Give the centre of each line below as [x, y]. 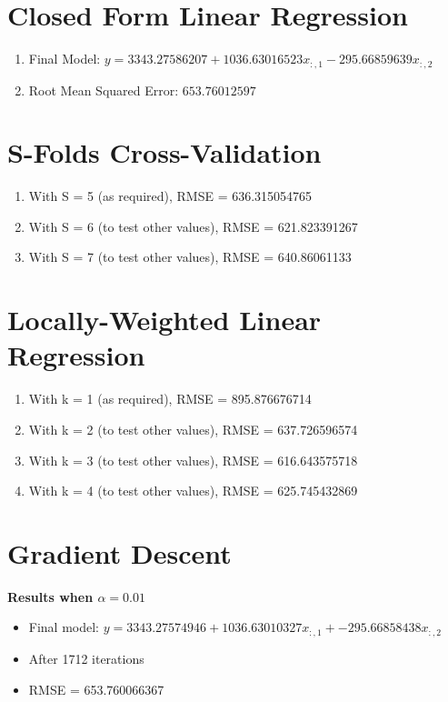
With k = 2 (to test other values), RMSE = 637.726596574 [193, 429]
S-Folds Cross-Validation [164, 152]
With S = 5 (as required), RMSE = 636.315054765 [170, 196]
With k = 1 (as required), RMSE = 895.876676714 [170, 399]
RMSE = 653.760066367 [96, 689]
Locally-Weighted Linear [164, 320]
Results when [50, 596]
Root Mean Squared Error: [104, 90]
